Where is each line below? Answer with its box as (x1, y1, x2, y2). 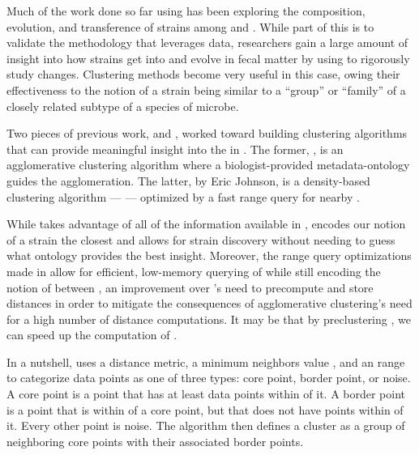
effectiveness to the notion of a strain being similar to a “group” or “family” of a (6, 81, 406, 98)
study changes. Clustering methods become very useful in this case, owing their (6, 66, 400, 83)
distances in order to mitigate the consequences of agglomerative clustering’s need (6, 295, 413, 312)
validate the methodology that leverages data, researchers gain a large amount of (6, 34, 408, 51)
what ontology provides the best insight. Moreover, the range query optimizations (6, 247, 412, 264)
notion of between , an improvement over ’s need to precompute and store (6, 279, 374, 296)
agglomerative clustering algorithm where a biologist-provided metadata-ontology (6, 156, 410, 173)
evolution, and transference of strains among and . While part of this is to (6, 18, 374, 35)
